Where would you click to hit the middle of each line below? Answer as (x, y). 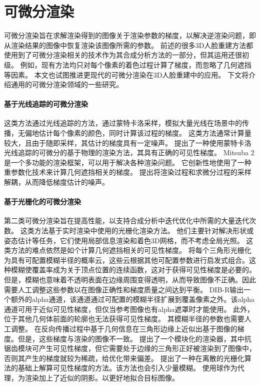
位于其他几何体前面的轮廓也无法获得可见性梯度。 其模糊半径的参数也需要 (124, 319)
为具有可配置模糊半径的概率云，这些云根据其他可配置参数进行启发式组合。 (126, 260)
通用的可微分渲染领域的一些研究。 (67, 84)
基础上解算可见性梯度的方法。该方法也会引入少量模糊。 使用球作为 (127, 368)
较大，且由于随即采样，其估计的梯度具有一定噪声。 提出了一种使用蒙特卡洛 (128, 142)
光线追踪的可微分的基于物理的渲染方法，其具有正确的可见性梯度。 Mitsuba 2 (129, 152)
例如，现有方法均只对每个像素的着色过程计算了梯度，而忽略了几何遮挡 (136, 64)
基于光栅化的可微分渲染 (42, 202)
